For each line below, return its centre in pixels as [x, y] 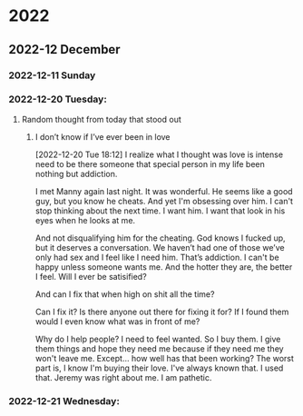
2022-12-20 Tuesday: [58, 99]
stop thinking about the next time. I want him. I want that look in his [160, 211]
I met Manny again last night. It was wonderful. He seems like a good [164, 191]
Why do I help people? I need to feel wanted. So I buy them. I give [158, 339]
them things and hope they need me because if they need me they [159, 348]
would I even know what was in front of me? [117, 321]
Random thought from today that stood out [102, 119]
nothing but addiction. [76, 173]
